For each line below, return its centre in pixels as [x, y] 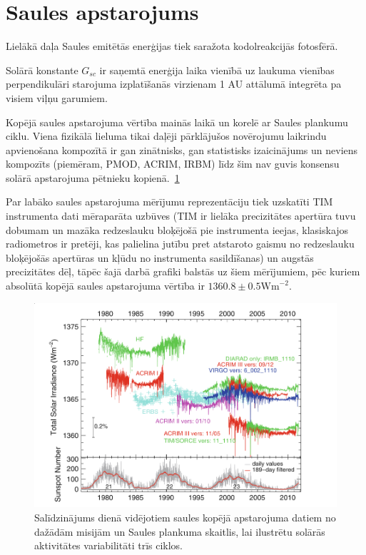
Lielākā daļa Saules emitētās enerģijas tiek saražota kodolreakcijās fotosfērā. [172, 46]
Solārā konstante [42, 70]
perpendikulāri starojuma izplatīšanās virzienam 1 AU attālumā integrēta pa [174, 84]
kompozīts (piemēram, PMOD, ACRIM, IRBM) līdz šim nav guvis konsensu [173, 164]
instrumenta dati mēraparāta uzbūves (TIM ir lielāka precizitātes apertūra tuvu [181, 216]
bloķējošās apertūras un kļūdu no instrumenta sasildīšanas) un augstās [160, 257]
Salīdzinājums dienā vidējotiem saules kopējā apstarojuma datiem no [185, 518]
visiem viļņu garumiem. [57, 97]
